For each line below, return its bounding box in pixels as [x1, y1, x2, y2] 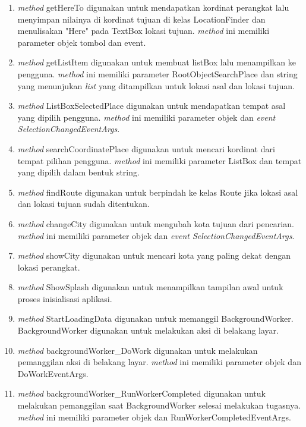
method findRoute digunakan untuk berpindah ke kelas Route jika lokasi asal [17, 186, 298, 198]
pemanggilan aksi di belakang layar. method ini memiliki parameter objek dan [17, 356, 301, 368]
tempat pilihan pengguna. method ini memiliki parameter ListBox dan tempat [17, 154, 302, 167]
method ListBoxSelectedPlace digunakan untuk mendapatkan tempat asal [17, 99, 286, 112]
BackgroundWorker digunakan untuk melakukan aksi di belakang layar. [17, 324, 279, 337]
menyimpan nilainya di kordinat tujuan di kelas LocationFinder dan [17, 12, 266, 25]
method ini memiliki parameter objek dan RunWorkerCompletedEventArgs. [17, 410, 291, 423]
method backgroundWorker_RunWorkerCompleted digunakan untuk [17, 387, 266, 400]
